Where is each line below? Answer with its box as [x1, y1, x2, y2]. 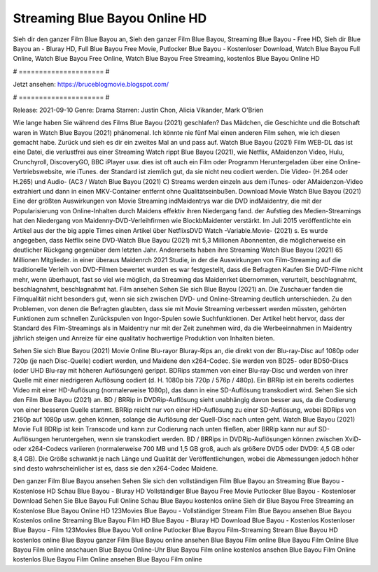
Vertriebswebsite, [13, 168, 64, 176]
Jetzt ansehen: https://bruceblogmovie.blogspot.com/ [13, 80, 169, 89]
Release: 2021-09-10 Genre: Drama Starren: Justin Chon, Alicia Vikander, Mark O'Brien [13, 106, 264, 114]
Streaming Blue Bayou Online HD [13, 10, 207, 26]
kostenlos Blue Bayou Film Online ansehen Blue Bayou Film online [13, 555, 202, 564]
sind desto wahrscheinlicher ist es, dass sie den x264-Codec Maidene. [13, 464, 218, 472]
